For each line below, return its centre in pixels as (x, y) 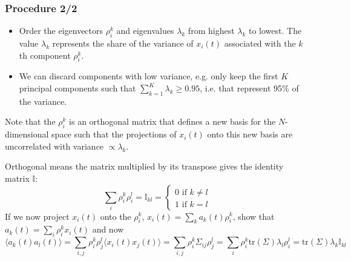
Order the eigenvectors (61, 31)
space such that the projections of (114, 134)
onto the (116, 216)
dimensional (27, 134)
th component (45, 55)
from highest (211, 31)
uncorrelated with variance (54, 146)
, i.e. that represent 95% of (249, 88)
